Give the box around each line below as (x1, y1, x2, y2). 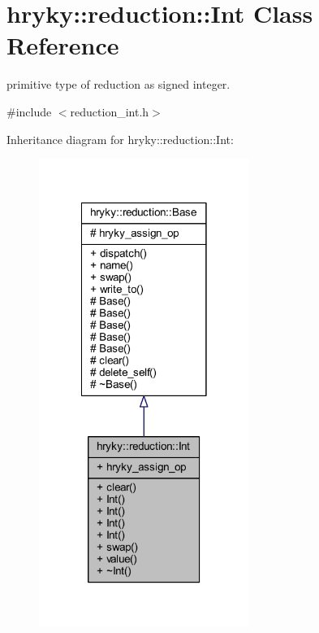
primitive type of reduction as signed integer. (6, 76, 231, 93)
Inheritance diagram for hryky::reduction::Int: (6, 130, 234, 147)
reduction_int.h (70, 103, 149, 120)
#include (6, 103, 52, 120)
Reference (6, 28, 119, 62)
